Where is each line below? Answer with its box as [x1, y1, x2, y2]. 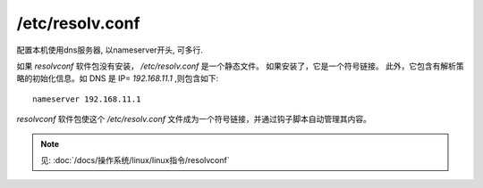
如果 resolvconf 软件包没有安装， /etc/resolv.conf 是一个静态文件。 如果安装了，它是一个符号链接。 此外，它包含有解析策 [16, 61, 464, 71]
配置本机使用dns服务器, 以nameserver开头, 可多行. [16, 45, 203, 55]
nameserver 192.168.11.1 [32, 94, 141, 104]
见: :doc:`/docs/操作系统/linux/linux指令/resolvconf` [40, 154, 230, 165]
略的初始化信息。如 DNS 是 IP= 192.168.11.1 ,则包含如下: [16, 73, 219, 84]
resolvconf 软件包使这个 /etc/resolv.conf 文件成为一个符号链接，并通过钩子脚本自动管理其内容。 [16, 114, 371, 125]
